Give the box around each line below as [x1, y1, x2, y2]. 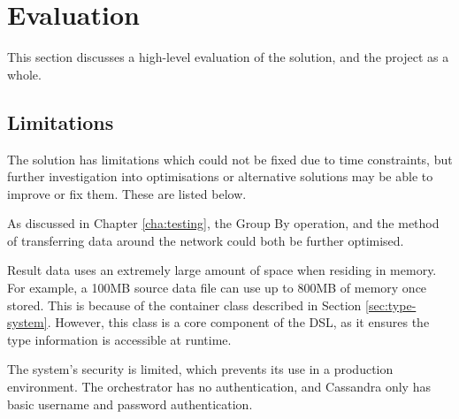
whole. [7, 65, 42, 83]
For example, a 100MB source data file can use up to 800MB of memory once [7, 278, 427, 297]
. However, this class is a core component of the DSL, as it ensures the [47, 313, 430, 331]
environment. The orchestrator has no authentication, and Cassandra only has [7, 377, 431, 396]
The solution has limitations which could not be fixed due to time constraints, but [7, 149, 453, 168]
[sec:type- [365, 295, 417, 314]
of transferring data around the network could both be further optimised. [7, 231, 404, 249]
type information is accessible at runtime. [7, 330, 232, 348]
